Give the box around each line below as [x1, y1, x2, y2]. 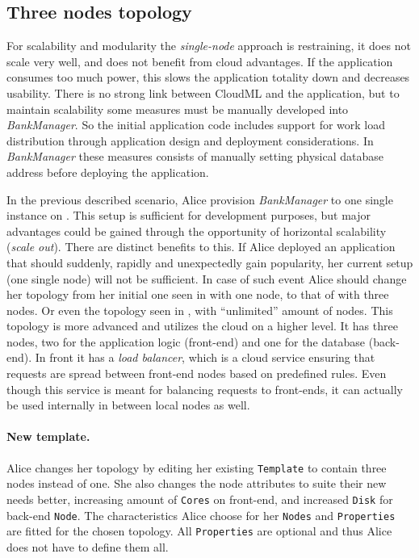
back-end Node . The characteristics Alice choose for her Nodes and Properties [6, 506, 396, 523]
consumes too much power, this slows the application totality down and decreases [6, 69, 410, 86]
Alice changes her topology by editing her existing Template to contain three [6, 459, 387, 476]
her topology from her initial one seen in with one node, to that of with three [6, 286, 389, 303]
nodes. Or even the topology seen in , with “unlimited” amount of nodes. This [6, 301, 393, 318]
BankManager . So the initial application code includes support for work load [6, 116, 386, 133]
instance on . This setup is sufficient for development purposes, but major [6, 207, 371, 224]
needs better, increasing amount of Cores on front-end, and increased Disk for [6, 490, 393, 507]
